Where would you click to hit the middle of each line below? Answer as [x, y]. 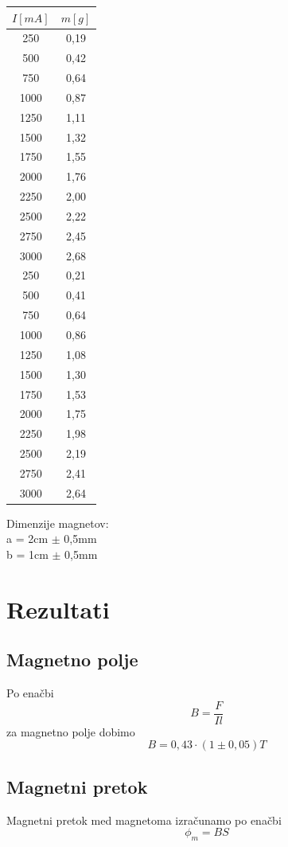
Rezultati [58, 609]
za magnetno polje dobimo [71, 731]
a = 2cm [27, 539]
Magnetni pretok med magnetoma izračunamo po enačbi [144, 820]
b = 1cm [27, 554]
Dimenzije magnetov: [58, 523]
